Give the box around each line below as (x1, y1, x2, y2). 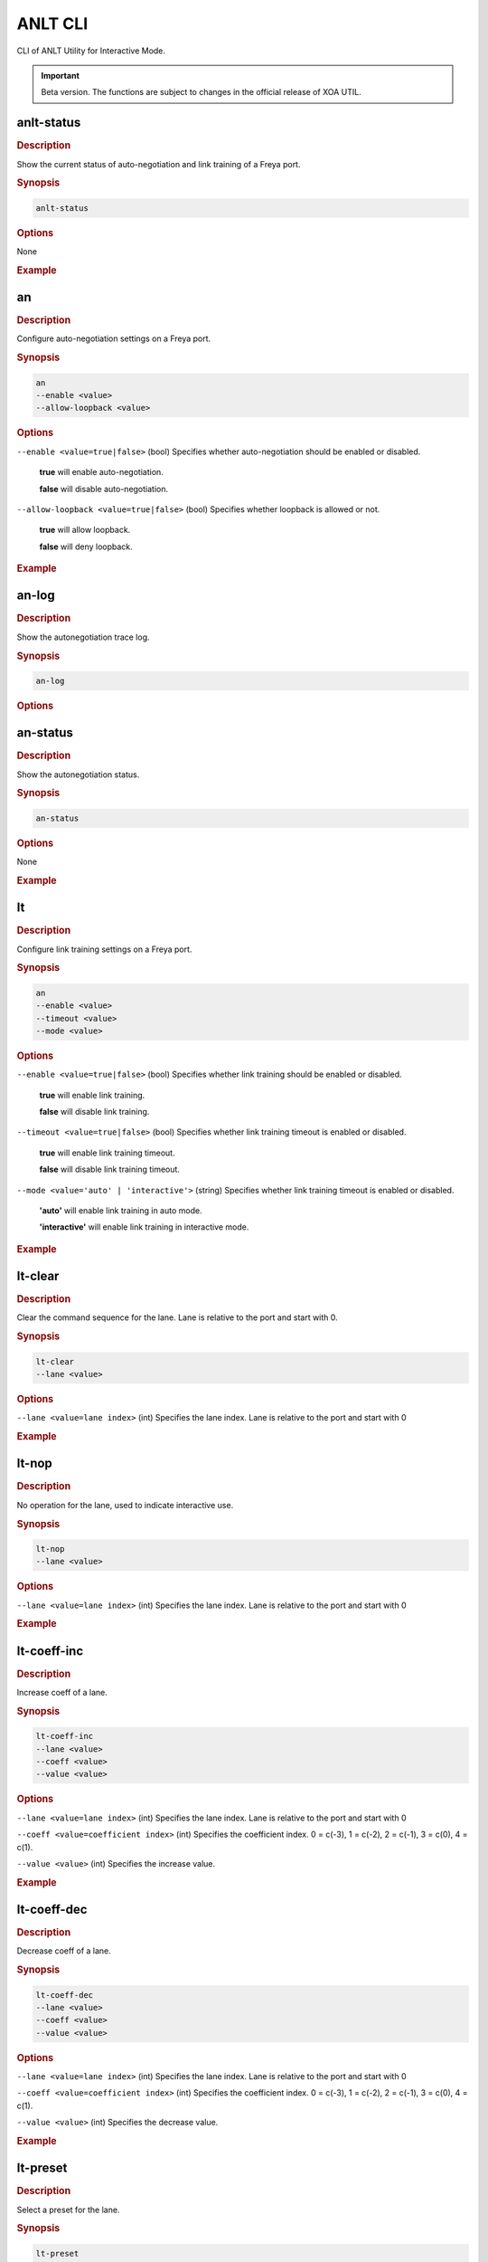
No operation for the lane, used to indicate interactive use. (16, 1499, 234, 1510)
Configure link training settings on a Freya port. (16, 944, 192, 955)
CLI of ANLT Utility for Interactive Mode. (16, 45, 166, 56)
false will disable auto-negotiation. (39, 483, 169, 494)
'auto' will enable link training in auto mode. (39, 1204, 202, 1216)
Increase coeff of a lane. (16, 1687, 108, 1698)
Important (41, 70, 80, 81)
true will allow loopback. (39, 525, 131, 536)
